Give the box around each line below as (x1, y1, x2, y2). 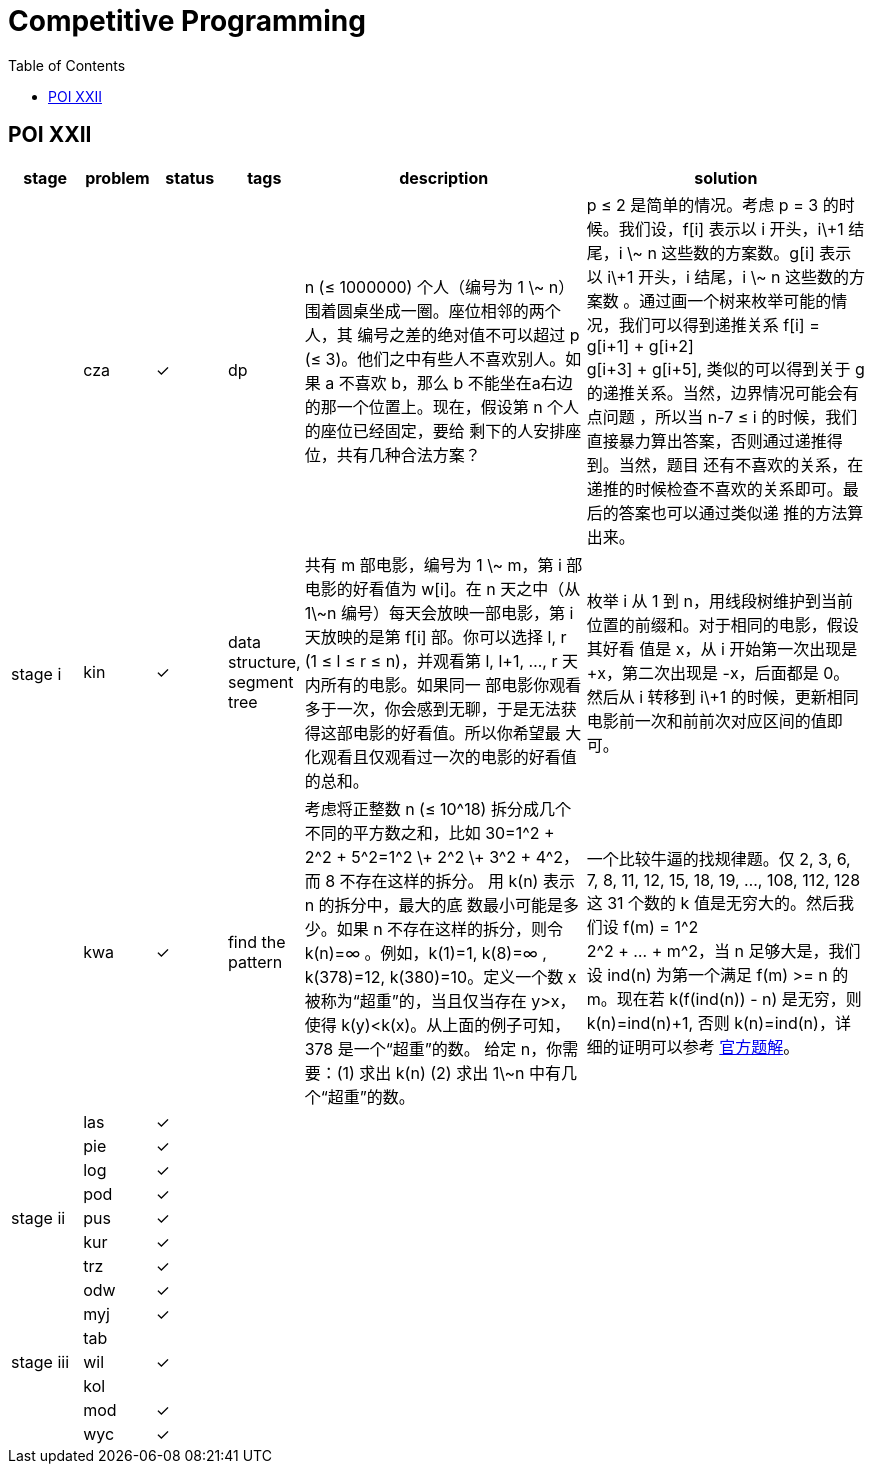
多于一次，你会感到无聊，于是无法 (304, 698, 561, 719)
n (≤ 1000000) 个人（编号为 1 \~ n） (304, 276, 575, 297)
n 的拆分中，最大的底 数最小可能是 (304, 894, 564, 915)
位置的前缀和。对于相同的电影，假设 (586, 614, 859, 635)
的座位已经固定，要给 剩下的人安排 (304, 420, 566, 441)
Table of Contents (8, 56, 126, 74)
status (165, 167, 215, 188)
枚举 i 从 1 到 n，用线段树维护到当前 (586, 590, 854, 611)
